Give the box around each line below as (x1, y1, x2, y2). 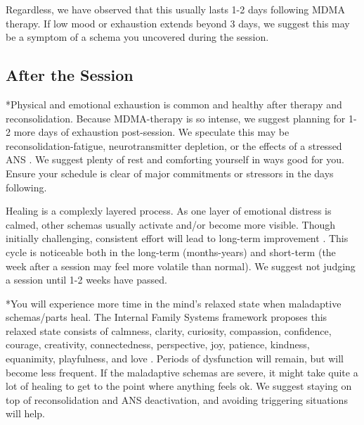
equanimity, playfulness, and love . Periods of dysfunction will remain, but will (6, 351, 344, 366)
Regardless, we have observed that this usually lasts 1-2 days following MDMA (6, 2, 345, 16)
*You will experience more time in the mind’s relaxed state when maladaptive (6, 296, 342, 310)
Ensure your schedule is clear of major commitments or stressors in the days (6, 165, 334, 180)
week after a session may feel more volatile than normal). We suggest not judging (6, 258, 356, 273)
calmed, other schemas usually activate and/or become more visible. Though (6, 217, 335, 231)
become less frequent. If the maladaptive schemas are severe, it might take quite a (6, 364, 358, 379)
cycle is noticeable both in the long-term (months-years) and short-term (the (6, 244, 336, 259)
